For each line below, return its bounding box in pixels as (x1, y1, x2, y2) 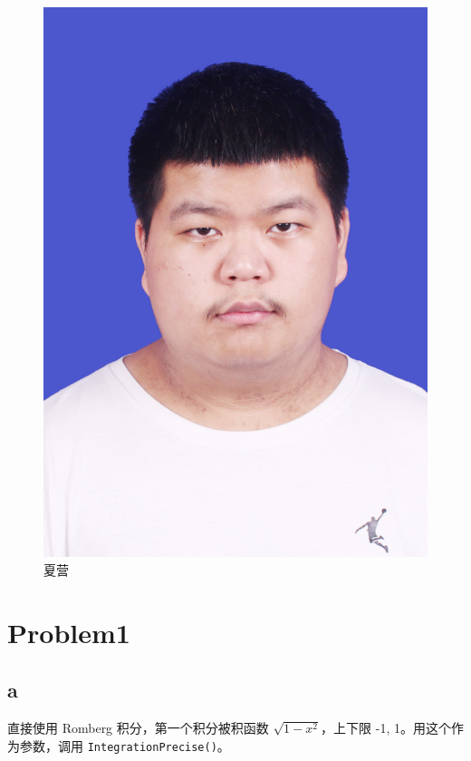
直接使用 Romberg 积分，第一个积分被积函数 (7, 718, 269, 737)
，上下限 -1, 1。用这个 (321, 718, 451, 737)
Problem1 (7, 613, 130, 650)
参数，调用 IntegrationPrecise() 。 (19, 736, 230, 755)
